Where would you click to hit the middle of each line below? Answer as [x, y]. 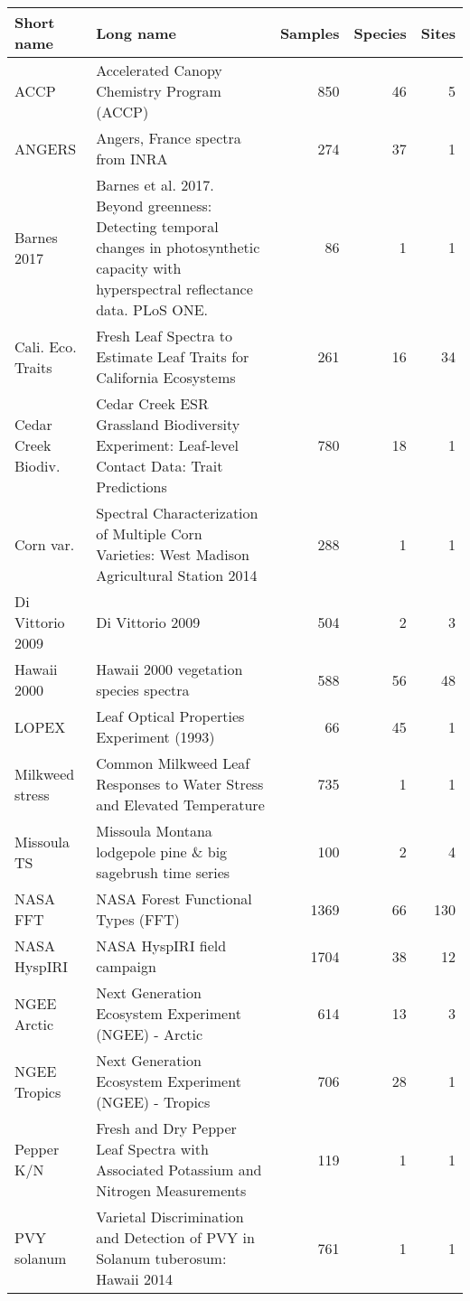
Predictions [132, 487]
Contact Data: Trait [160, 466]
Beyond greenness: [154, 206]
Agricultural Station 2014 [177, 575]
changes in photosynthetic [178, 247]
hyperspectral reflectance [174, 289]
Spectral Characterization [177, 513]
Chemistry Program [159, 91]
